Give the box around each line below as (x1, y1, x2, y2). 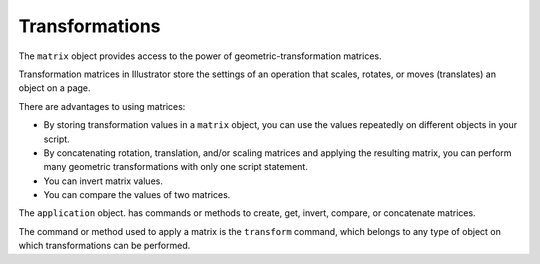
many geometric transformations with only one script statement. (43, 161, 309, 173)
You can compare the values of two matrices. (43, 189, 231, 201)
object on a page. (18, 82, 91, 94)
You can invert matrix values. (43, 175, 164, 187)
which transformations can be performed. (18, 240, 191, 252)
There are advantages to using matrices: (18, 100, 186, 112)
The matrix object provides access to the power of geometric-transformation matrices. (18, 50, 382, 62)
